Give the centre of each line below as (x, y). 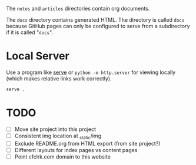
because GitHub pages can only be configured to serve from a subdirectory (98, 26)
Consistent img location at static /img (58, 136)
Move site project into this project (55, 129)
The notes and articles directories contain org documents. (78, 9)
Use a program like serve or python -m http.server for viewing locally (91, 72)
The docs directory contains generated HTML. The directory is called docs (95, 20)
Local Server (38, 56)
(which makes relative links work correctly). (59, 78)
